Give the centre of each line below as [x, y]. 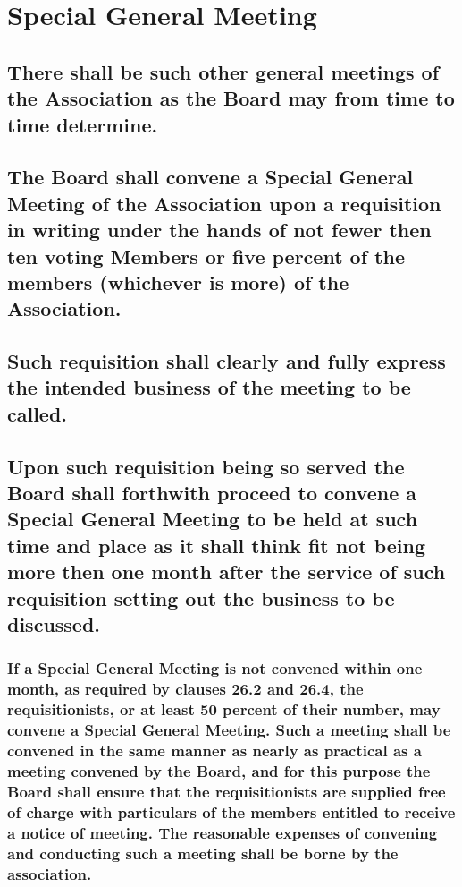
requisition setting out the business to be [201, 597]
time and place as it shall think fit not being [217, 545]
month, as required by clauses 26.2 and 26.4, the [185, 689]
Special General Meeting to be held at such [213, 519]
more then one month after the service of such [227, 571]
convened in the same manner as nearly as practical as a [214, 750]
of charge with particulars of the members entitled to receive [231, 811]
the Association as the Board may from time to [231, 98]
